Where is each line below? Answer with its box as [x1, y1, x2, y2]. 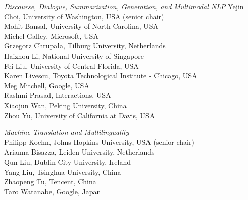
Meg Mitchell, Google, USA [4, 80, 89, 90]
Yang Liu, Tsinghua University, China [4, 166, 121, 177]
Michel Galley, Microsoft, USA [4, 30, 98, 41]
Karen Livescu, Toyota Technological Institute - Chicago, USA [4, 70, 197, 81]
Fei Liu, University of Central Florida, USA [4, 60, 139, 71]
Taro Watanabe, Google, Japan [4, 186, 101, 196]
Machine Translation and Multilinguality [4, 127, 129, 137]
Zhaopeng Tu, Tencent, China [4, 176, 96, 187]
